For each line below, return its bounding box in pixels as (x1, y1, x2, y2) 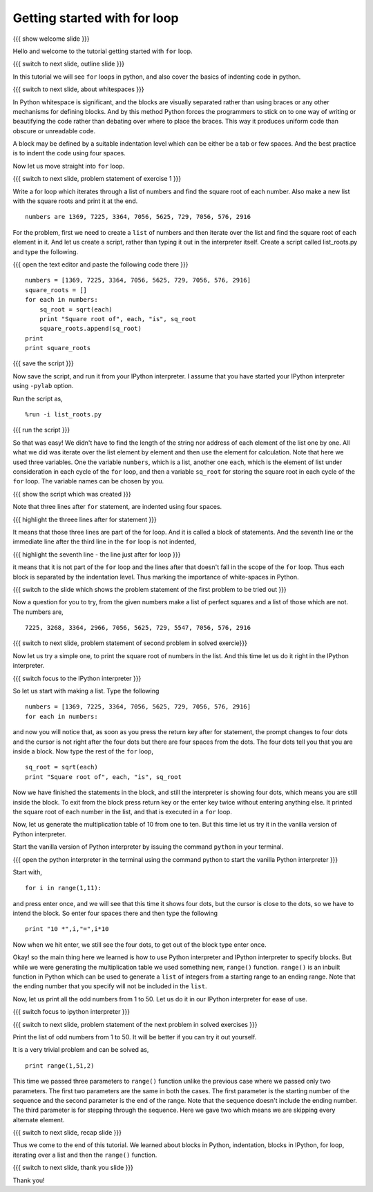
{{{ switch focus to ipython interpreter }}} (12, 1008, 131, 1016)
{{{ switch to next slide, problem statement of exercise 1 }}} (12, 175, 182, 183)
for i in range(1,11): (25, 884, 102, 892)
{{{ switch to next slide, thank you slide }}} (12, 1164, 134, 1172)
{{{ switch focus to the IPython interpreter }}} (12, 674, 142, 682)
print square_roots (25, 344, 91, 352)
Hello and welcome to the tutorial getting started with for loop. (12, 47, 193, 55)
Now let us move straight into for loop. (12, 162, 125, 170)
